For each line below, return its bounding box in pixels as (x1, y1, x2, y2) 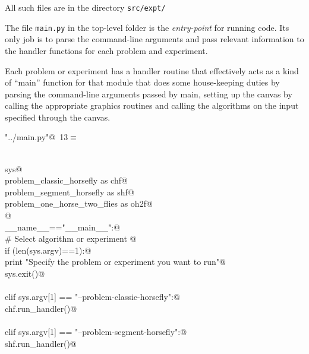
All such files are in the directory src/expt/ (5, 1, 166, 13)
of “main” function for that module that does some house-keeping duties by (5, 76, 280, 88)
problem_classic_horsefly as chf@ (5, 174, 128, 187)
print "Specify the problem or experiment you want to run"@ (5, 255, 226, 268)
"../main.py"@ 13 (5, 131, 68, 143)
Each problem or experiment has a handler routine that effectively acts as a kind (5, 64, 299, 77)
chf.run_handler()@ (5, 302, 77, 314)
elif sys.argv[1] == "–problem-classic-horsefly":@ (5, 290, 180, 303)
